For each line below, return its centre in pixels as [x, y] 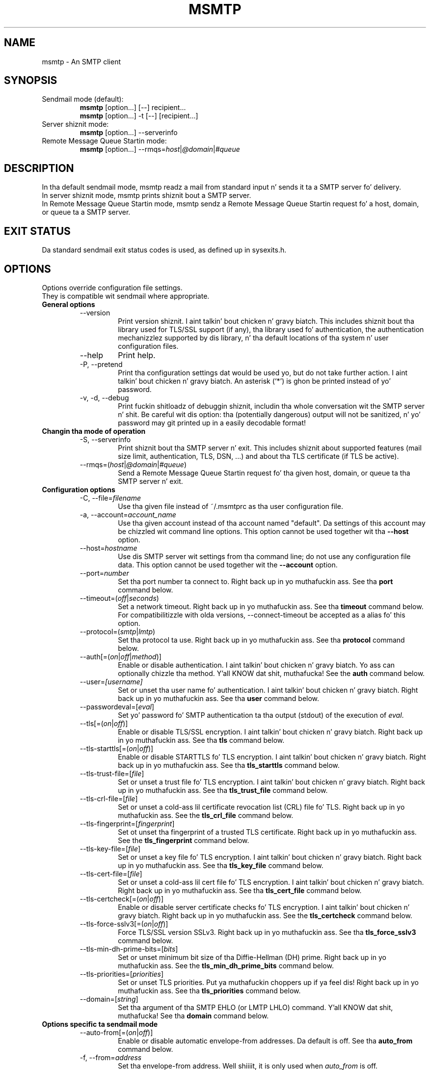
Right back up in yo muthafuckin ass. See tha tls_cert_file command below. [240, 890]
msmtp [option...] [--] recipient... [133, 108]
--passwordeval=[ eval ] [117, 706]
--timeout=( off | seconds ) [119, 598]
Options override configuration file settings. [112, 287]
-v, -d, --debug [104, 397]
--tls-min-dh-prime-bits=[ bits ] [129, 949]
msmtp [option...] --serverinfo [129, 133]
